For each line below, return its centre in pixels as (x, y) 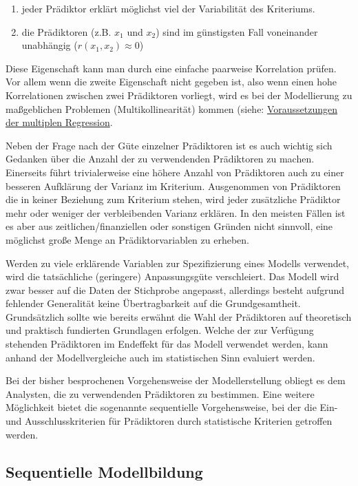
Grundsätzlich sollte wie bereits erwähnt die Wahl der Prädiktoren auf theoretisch (179, 316)
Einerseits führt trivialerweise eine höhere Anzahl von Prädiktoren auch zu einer (175, 172)
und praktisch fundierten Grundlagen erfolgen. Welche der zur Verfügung (160, 330)
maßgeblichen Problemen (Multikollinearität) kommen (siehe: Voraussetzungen (172, 108)
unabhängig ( (50, 45)
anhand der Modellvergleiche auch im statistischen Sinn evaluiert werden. (160, 357)
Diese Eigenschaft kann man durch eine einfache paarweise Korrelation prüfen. (171, 68)
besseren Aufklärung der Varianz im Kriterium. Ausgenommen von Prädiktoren (173, 186)
